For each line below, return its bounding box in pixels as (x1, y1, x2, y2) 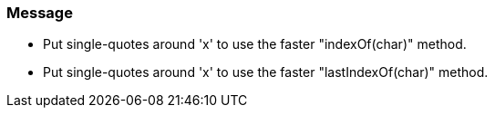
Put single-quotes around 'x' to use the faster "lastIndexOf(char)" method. (43, 64, 489, 81)
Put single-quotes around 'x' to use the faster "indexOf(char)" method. (43, 36, 467, 53)
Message (6, 4, 73, 22)
